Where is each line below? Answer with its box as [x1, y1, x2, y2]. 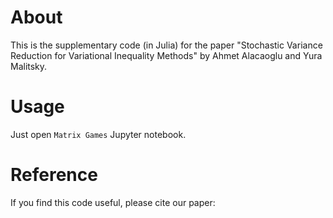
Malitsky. [10, 60, 48, 72]
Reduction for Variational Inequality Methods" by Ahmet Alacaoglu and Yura [10, 49, 323, 61]
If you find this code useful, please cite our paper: [10, 196, 216, 208]
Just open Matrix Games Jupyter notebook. [10, 128, 187, 140]
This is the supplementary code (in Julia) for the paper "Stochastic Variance [10, 39, 323, 51]
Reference [10, 164, 98, 186]
